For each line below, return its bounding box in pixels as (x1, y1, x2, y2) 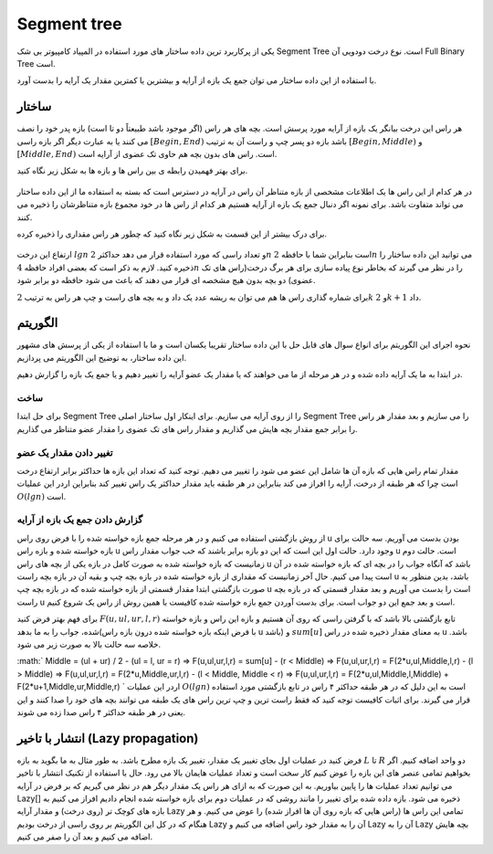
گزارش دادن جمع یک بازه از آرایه (16, 513, 143, 526)
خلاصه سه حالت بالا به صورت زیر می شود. (16, 638, 162, 649)
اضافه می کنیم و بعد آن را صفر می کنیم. (16, 831, 153, 842)
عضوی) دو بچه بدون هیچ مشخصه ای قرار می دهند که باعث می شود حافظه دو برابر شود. (16, 275, 316, 286)
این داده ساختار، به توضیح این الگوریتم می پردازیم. (16, 352, 187, 363)
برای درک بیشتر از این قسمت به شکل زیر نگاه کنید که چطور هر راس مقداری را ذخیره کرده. (16, 228, 328, 239)
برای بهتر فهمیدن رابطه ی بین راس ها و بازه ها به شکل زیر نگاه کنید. (16, 165, 248, 176)
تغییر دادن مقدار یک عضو (16, 446, 113, 459)
